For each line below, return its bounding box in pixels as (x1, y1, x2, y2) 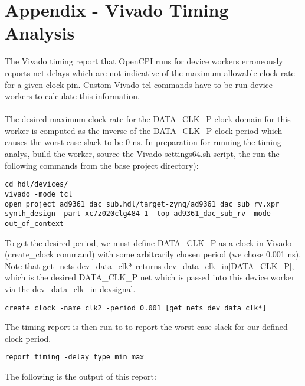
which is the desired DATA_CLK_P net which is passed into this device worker (5, 271, 295, 283)
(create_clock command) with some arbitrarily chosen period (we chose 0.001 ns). (5, 248, 301, 260)
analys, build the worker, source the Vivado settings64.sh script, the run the (5, 148, 280, 160)
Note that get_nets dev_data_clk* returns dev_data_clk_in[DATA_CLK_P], (5, 259, 294, 271)
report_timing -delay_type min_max (5, 353, 145, 362)
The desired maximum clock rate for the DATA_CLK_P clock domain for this (5, 113, 291, 125)
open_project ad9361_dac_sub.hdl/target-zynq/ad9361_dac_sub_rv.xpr (5, 199, 280, 208)
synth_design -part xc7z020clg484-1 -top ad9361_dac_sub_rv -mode (5, 210, 271, 218)
